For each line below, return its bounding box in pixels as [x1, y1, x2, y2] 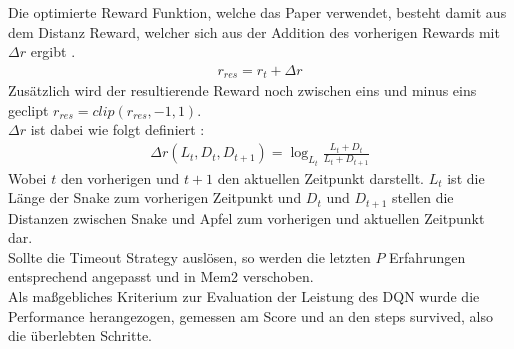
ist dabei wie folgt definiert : [30, 119, 205, 140]
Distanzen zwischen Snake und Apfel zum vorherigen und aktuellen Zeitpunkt [8, 207, 485, 228]
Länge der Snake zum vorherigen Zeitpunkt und [8, 187, 302, 208]
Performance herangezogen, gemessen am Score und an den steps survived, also [8, 305, 493, 326]
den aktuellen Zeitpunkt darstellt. [217, 167, 425, 188]
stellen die [392, 187, 454, 208]
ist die [447, 167, 485, 188]
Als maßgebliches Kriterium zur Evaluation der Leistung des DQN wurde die [8, 285, 480, 306]
